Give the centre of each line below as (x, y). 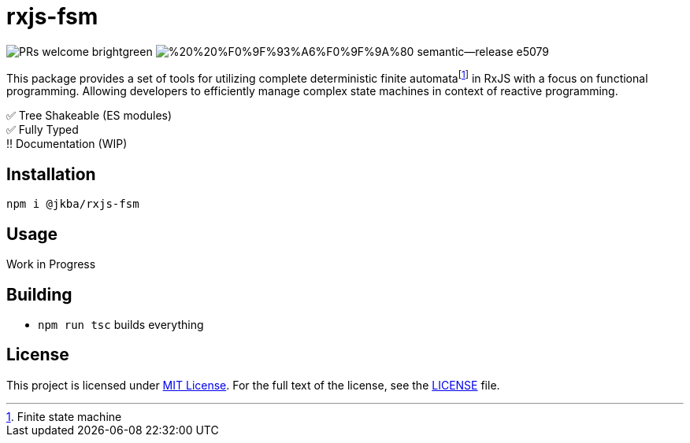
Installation (51, 174)
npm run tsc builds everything (121, 324)
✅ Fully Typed (43, 130)
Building (39, 294)
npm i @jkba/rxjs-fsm (73, 204)
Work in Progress (51, 264)
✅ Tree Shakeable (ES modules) (89, 116)
